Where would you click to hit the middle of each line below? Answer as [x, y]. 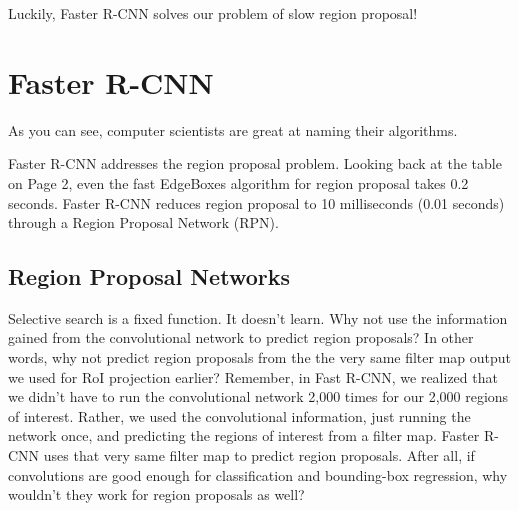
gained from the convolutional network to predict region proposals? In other [241, 337]
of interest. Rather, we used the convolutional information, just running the [239, 415]
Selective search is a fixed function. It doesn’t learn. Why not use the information [258, 317]
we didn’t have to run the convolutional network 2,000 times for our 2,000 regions [258, 396]
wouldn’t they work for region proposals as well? [156, 494]
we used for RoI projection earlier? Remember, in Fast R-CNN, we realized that [253, 376]
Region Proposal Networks [149, 276]
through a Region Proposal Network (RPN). [143, 222]
